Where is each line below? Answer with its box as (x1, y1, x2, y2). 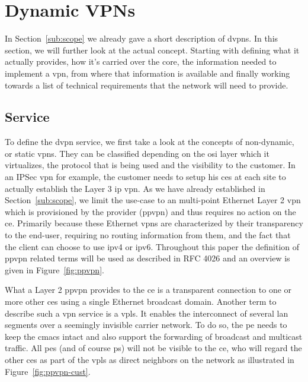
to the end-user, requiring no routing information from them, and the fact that (5, 229, 291, 241)
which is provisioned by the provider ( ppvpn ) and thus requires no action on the (5, 205, 296, 217)
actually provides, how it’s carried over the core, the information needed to (5, 55, 277, 68)
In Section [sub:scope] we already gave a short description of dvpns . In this (5, 32, 278, 45)
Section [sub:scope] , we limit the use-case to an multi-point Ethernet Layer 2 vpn (5, 194, 301, 206)
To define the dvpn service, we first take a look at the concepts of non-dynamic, (5, 135, 294, 148)
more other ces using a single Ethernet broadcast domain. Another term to (5, 295, 277, 308)
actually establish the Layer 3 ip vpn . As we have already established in (5, 182, 265, 194)
